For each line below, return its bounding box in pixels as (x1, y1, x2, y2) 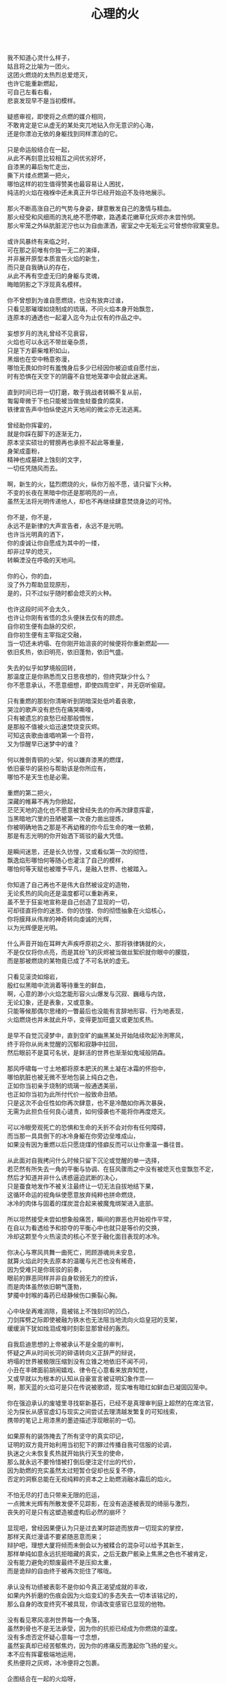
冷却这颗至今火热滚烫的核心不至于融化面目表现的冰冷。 (7, 1233, 163, 1241)
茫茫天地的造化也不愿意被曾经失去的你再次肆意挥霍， (7, 806, 158, 814)
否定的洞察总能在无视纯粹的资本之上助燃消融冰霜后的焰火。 (7, 1475, 175, 1483)
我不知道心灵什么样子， (7, 54, 73, 62)
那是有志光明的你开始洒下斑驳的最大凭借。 (7, 832, 127, 840)
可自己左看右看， (7, 88, 55, 96)
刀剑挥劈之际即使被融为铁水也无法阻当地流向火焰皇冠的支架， (7, 1316, 181, 1324)
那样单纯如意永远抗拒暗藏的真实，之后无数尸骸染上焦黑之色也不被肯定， (7, 1550, 211, 1558)
